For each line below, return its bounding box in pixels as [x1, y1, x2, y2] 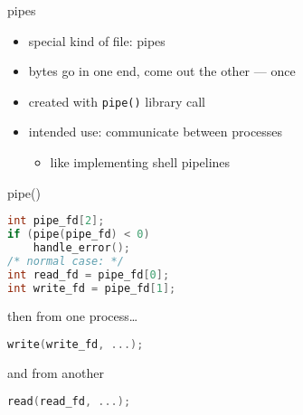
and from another [7, 363, 105, 382]
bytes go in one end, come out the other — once [28, 61, 296, 80]
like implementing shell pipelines [50, 153, 231, 172]
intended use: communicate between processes [28, 122, 283, 141]
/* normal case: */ [7, 254, 124, 268]
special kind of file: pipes [28, 31, 166, 50]
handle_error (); [33, 241, 131, 254]
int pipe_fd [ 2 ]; [7, 214, 105, 228]
